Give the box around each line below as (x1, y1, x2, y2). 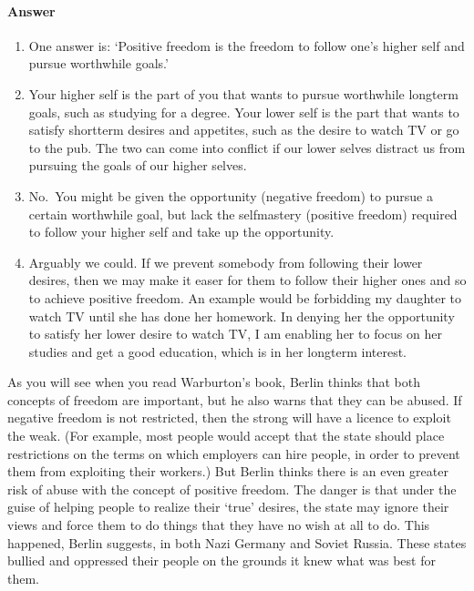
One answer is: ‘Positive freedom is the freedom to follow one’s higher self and (28, 36, 465, 55)
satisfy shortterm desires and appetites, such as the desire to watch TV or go (28, 120, 459, 139)
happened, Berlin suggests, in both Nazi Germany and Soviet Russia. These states (7, 533, 467, 552)
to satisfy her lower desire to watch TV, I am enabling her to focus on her (28, 324, 442, 343)
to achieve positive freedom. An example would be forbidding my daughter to (28, 288, 462, 307)
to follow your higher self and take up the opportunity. (28, 222, 335, 241)
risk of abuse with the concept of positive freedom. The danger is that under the (7, 479, 457, 498)
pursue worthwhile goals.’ (28, 54, 169, 73)
